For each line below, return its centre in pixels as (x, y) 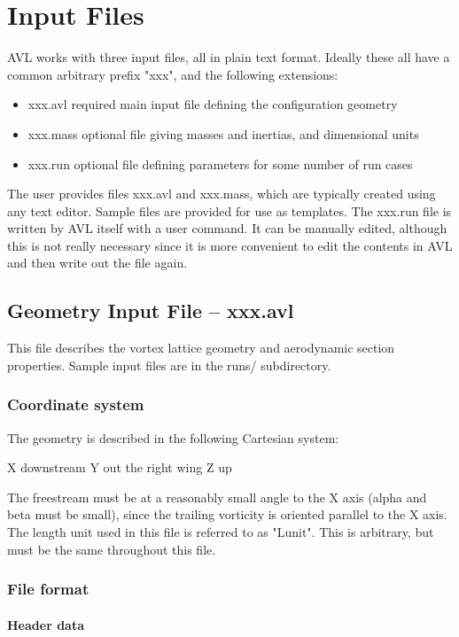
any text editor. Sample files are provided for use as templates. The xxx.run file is (229, 210)
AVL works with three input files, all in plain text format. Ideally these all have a (229, 57)
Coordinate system (76, 404)
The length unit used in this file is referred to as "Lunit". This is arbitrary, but (221, 532)
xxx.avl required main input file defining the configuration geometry (213, 104)
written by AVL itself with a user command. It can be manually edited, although (227, 228)
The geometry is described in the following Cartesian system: (173, 437)
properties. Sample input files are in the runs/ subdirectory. (169, 365)
